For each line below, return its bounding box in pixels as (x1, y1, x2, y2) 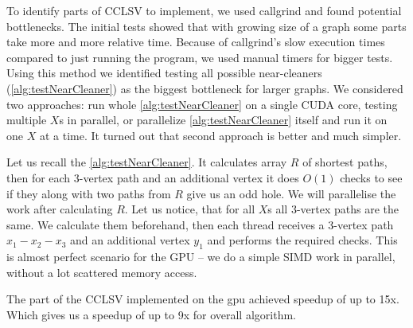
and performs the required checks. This (207, 232, 398, 248)
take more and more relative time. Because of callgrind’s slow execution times (6, 33, 385, 50)
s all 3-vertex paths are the (267, 201, 399, 217)
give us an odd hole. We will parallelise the (186, 185, 396, 201)
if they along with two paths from (6, 185, 171, 201)
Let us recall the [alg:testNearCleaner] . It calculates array (6, 154, 287, 170)
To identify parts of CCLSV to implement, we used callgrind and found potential (6, 2, 402, 18)
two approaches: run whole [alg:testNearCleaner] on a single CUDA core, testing (6, 96, 398, 112)
